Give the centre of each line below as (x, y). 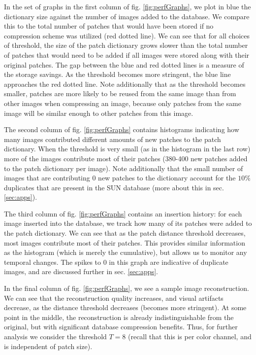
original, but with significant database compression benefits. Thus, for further (121, 327)
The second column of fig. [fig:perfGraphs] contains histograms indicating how (122, 129)
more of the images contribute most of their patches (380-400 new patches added (126, 158)
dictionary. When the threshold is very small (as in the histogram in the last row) (127, 149)
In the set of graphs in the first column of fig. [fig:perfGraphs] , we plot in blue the (128, 6)
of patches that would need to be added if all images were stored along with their (127, 54)
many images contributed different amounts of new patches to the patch (112, 139)
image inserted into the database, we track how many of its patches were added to (128, 223)
